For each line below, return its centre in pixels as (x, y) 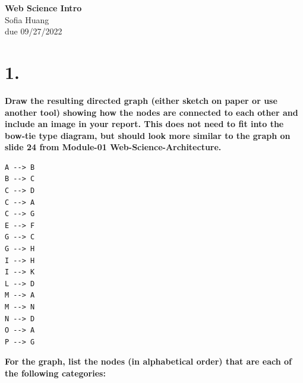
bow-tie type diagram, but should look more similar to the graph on (148, 135)
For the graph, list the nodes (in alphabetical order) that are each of (148, 361)
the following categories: (55, 373)
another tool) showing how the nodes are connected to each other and (151, 112)
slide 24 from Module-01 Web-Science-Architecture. (113, 147)
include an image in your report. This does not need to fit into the (144, 124)
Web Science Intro (43, 8)
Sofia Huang (27, 19)
